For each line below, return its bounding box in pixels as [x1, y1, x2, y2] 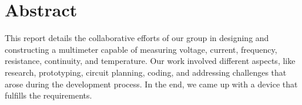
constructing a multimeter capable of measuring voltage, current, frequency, [5, 43, 277, 55]
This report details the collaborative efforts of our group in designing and [5, 32, 269, 44]
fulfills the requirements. [5, 89, 92, 101]
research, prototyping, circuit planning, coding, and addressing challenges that [5, 66, 287, 78]
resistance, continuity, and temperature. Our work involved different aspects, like [5, 55, 296, 67]
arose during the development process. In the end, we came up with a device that [5, 77, 298, 90]
